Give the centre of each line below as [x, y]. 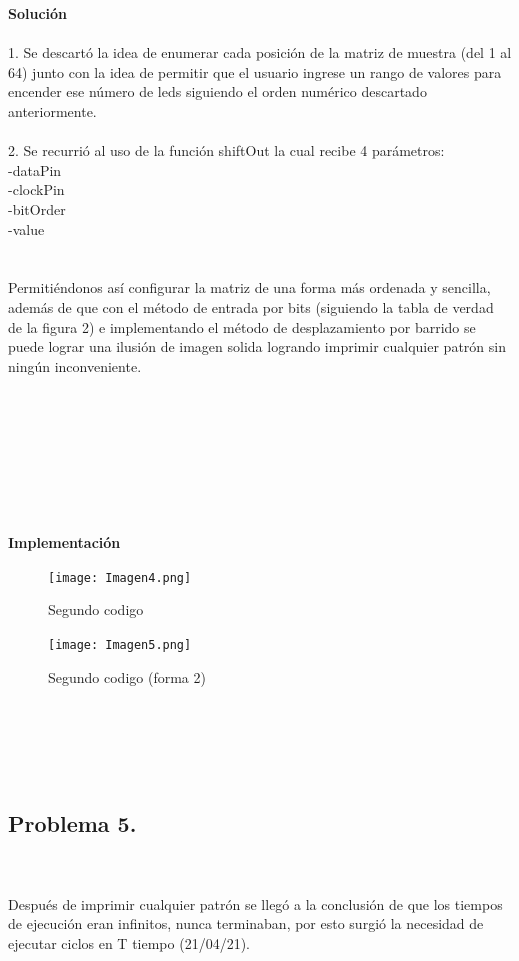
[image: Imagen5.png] [120, 644]
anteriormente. [52, 110]
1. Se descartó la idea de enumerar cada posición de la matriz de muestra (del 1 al [260, 52]
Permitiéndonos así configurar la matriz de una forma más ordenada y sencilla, [249, 287]
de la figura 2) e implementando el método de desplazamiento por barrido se [242, 326]
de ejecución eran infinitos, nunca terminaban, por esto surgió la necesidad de [246, 923]
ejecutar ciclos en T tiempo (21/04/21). [129, 943]
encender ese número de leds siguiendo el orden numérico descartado [217, 91]
